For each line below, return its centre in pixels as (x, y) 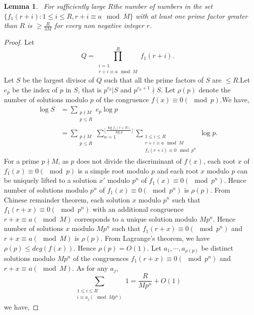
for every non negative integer (99, 25)
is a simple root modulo (113, 170)
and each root (178, 170)
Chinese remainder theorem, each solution (67, 199)
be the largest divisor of (58, 80)
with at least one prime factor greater (192, 15)
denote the (215, 89)
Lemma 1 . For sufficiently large (55, 6)
